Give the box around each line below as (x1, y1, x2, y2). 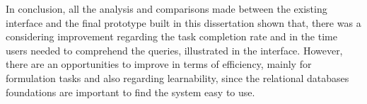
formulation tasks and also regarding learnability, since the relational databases (6, 70, 349, 85)
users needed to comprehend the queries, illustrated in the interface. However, (6, 42, 343, 57)
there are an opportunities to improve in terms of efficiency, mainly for (6, 57, 312, 71)
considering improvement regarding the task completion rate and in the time (6, 29, 337, 44)
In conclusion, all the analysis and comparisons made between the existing (6, 1, 327, 16)
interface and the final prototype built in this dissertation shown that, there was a (6, 15, 361, 30)
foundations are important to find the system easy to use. (6, 84, 255, 99)
